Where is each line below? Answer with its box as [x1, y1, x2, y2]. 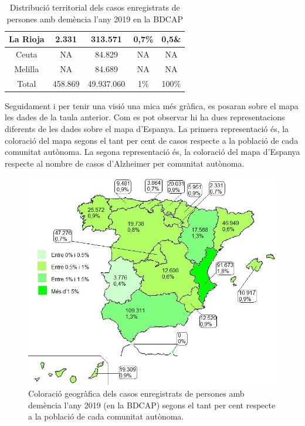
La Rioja [9, 33, 45, 45]
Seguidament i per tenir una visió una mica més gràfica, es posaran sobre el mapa [5, 99, 299, 111]
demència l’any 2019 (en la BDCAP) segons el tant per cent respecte [28, 398, 276, 411]
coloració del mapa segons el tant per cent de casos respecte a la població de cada [5, 134, 299, 146]
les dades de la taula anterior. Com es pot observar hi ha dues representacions [5, 111, 285, 123]
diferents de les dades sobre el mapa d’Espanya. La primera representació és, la [5, 123, 289, 134]
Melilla [14, 62, 39, 75]
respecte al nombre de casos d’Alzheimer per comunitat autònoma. [5, 157, 245, 169]
